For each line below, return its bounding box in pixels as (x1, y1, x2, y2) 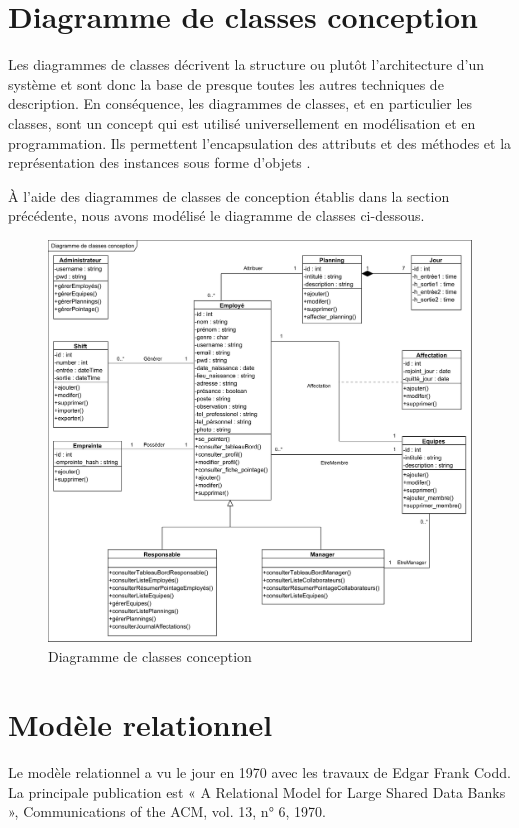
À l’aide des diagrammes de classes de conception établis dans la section (8, 185, 450, 206)
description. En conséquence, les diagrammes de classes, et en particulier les (8, 93, 473, 114)
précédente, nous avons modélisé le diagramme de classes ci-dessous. (8, 205, 425, 226)
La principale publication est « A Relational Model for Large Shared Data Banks (8, 781, 506, 802)
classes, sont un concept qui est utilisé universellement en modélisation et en (8, 112, 476, 133)
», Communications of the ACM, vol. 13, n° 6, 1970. (8, 801, 326, 822)
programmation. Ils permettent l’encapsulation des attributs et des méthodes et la (8, 132, 512, 153)
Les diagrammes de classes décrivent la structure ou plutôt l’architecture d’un (8, 54, 485, 75)
